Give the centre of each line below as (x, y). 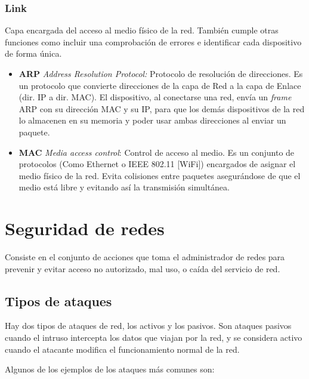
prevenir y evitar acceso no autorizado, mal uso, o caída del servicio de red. (143, 268)
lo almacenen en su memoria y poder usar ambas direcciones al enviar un (152, 120)
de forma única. (33, 53)
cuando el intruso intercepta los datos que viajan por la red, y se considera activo (154, 338)
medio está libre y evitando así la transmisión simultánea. (124, 187)
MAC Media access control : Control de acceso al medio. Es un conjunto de (157, 152)
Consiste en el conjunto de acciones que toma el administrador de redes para (145, 257)
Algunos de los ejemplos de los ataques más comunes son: (110, 369)
